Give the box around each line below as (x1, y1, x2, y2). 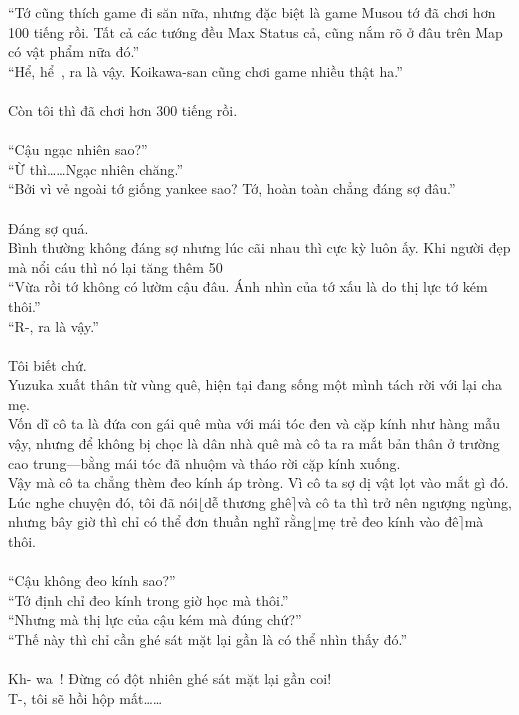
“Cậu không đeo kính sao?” (8, 570, 176, 591)
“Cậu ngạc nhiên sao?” (8, 139, 148, 160)
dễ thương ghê (204, 491, 292, 512)
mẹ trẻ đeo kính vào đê (317, 511, 459, 532)
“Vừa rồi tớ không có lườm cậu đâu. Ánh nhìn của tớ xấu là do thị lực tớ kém (8, 276, 488, 297)
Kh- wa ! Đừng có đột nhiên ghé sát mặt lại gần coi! (8, 668, 332, 689)
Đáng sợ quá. (8, 217, 89, 238)
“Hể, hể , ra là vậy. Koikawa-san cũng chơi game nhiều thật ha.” (8, 60, 403, 81)
